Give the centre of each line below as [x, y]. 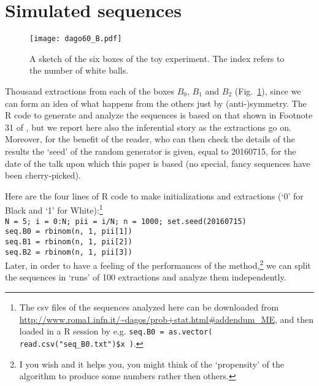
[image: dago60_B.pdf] [76, 39]
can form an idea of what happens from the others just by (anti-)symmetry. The [156, 103]
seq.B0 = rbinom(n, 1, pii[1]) [69, 232]
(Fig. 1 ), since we [268, 91]
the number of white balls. [79, 70]
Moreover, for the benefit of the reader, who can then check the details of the [150, 139]
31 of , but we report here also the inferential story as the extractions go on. [148, 127]
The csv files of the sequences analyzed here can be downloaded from [149, 307]
